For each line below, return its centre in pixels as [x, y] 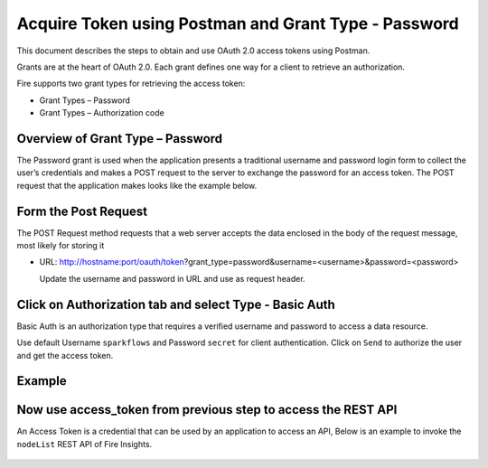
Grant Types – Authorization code [102, 113]
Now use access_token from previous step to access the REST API [207, 410]
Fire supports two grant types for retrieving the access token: [131, 84]
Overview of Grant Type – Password [120, 139]
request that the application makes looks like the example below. [137, 185]
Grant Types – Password [85, 100]
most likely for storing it [61, 246]
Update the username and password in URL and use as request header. [173, 278]
